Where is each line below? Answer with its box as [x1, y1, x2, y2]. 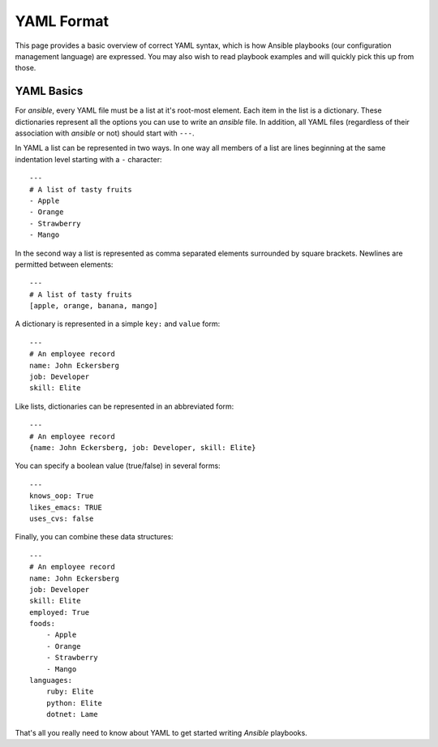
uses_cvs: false [29, 513, 94, 523]
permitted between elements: [15, 260, 114, 269]
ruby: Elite [45, 687, 94, 697]
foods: [29, 619, 56, 629]
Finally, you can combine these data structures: [15, 532, 174, 542]
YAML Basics [15, 84, 84, 98]
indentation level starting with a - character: [15, 154, 162, 164]
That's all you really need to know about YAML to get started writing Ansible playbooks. [15, 728, 307, 737]
